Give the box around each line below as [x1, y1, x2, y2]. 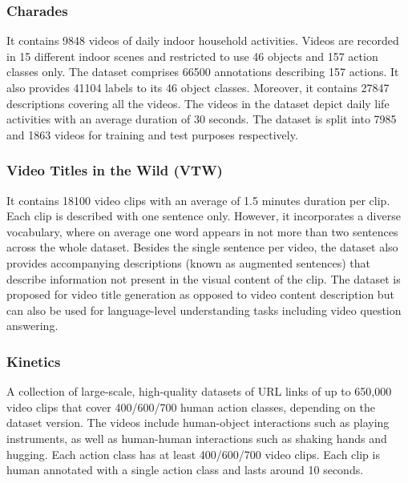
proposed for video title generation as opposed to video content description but [6, 286, 394, 303]
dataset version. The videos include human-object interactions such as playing [6, 414, 390, 431]
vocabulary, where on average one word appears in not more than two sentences [6, 223, 398, 239]
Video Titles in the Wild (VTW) [6, 160, 223, 180]
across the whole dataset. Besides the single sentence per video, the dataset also [6, 239, 398, 256]
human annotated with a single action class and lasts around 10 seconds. [6, 461, 364, 478]
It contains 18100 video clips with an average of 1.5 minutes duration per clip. [6, 191, 390, 208]
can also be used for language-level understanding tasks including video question [6, 301, 402, 318]
